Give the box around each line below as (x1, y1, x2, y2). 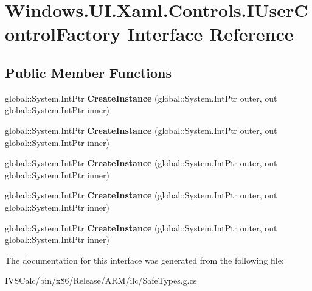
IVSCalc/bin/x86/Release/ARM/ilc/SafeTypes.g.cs (5, 274, 197, 287)
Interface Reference (127, 21, 294, 46)
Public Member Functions (5, 63, 172, 82)
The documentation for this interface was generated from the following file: (5, 253, 284, 266)
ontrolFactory (5, 21, 121, 46)
